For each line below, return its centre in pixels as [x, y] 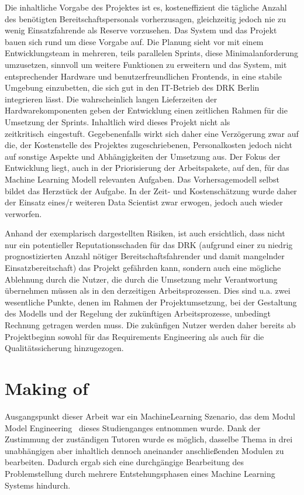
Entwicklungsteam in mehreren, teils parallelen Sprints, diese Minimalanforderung [152, 53]
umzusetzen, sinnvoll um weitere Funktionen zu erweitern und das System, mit [146, 64]
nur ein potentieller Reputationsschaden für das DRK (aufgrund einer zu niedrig [149, 244]
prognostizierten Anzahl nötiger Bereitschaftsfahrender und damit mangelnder [145, 256]
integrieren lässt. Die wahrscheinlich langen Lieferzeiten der [111, 99]
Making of [46, 388]
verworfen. [23, 213]
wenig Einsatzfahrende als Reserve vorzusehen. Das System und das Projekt [141, 30]
